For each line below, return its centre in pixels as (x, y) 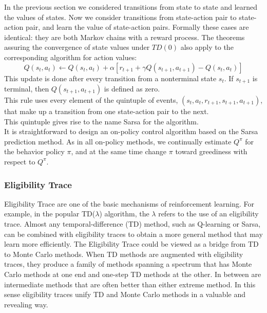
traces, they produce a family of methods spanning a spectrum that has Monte (128, 264)
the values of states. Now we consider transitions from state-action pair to (120, 17)
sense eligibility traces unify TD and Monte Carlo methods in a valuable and (125, 294)
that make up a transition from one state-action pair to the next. (107, 111)
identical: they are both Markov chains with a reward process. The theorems (125, 37)
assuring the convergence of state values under (77, 47)
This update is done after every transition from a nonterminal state (110, 78)
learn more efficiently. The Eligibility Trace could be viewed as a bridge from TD (131, 244)
